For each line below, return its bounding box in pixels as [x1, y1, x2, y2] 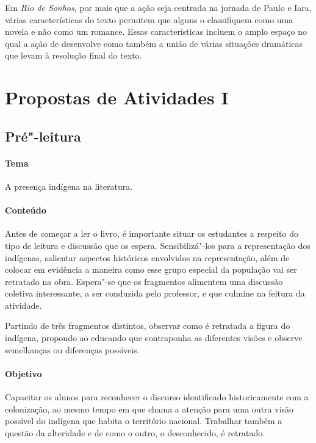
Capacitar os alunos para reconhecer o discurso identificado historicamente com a [5, 391, 309, 403]
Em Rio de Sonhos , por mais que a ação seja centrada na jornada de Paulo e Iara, [5, 1, 312, 13]
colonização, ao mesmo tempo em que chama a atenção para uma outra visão [5, 402, 294, 415]
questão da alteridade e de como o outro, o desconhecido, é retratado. [5, 426, 265, 439]
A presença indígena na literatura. [5, 179, 133, 192]
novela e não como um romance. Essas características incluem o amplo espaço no [5, 25, 307, 38]
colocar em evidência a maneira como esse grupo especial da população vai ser [5, 263, 297, 276]
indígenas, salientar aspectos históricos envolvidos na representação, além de [5, 251, 290, 264]
